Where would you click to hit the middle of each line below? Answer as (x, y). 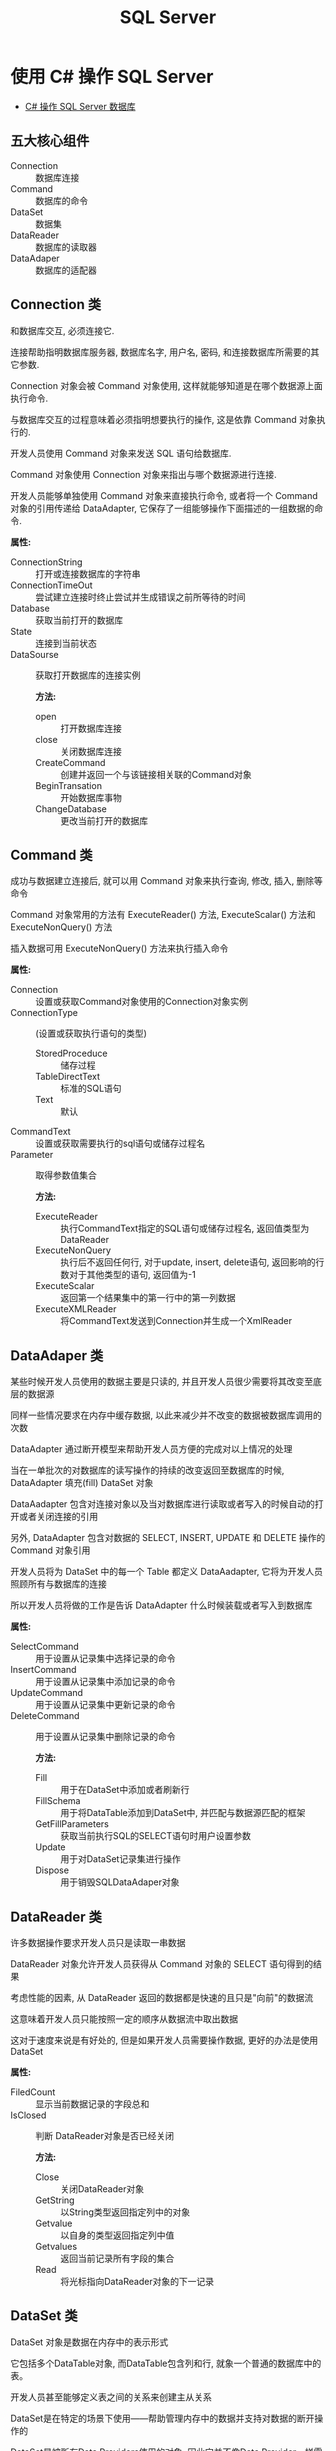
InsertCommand (43, 1670)
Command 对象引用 (50, 1550)
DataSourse (34, 654)
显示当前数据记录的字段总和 (92, 2104)
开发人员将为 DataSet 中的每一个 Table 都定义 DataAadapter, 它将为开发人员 (166, 1572)
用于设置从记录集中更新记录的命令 (105, 1705)
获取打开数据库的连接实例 (88, 675)
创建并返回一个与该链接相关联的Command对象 (156, 774)
